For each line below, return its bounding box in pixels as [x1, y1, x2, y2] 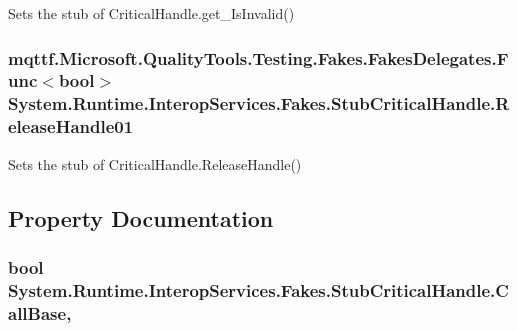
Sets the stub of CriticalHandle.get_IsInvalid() [8, 3, 295, 23]
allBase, [8, 300, 72, 325]
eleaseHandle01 [8, 114, 134, 139]
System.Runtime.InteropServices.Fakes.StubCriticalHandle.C [8, 277, 509, 302]
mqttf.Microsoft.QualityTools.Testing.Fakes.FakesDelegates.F [8, 45, 509, 70]
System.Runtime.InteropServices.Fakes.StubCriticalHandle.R [8, 91, 510, 116]
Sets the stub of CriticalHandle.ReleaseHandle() [8, 153, 302, 174]
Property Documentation [8, 202, 274, 233]
